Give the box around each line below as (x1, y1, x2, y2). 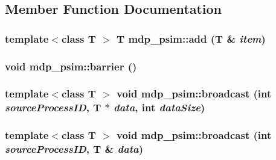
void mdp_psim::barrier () (5, 58, 137, 73)
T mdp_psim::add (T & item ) (117, 31, 266, 46)
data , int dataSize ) (114, 100, 205, 115)
